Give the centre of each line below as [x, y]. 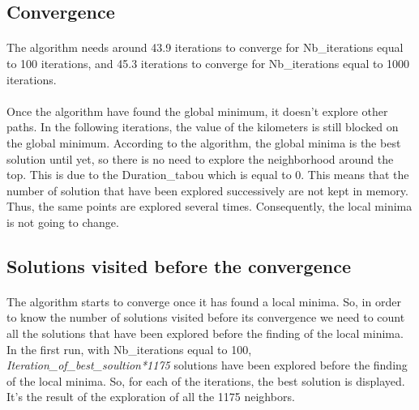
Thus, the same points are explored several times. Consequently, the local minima [209, 206]
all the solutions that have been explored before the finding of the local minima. [205, 333]
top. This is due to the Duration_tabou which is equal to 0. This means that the [208, 175]
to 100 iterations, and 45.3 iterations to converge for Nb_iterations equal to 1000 [208, 63]
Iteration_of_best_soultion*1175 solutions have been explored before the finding [207, 365]
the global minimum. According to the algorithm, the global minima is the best [204, 142]
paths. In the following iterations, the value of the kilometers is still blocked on [203, 127]
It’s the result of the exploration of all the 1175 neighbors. [151, 397]
